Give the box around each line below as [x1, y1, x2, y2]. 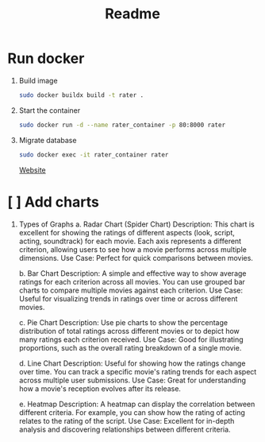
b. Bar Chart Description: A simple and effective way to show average [18, 268, 247, 278]
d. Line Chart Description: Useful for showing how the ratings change [18, 359, 246, 368]
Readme [105, 5, 160, 23]
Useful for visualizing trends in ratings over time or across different [18, 293, 238, 303]
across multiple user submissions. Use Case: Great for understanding [18, 375, 247, 385]
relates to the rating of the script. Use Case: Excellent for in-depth [18, 416, 235, 425]
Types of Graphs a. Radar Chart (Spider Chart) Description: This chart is [18, 219, 255, 229]
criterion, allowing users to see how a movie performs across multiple [18, 244, 247, 254]
